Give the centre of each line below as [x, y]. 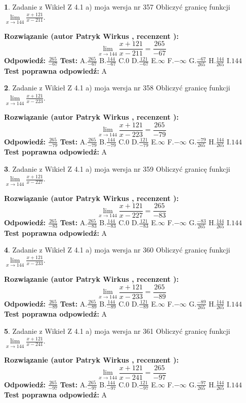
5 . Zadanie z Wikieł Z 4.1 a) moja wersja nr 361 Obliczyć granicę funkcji [117, 331]
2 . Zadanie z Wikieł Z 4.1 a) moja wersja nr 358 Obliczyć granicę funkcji [117, 88]
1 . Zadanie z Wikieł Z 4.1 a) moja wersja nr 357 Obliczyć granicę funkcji [117, 7]
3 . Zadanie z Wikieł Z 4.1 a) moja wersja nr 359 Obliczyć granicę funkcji [117, 168]
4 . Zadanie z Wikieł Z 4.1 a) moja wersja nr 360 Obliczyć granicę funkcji [117, 250]
